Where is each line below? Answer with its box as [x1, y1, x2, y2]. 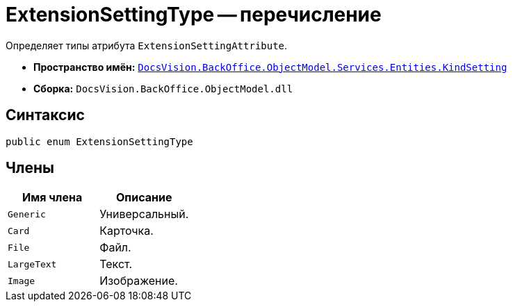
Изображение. [99, 274, 178, 288]
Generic [8, 208, 46, 219]
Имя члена [22, 190, 83, 205]
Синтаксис [6, 106, 85, 124]
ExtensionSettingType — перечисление [6, 3, 382, 26]
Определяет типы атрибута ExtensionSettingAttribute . [6, 39, 288, 51]
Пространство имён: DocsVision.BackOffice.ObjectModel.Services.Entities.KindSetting [33, 60, 507, 73]
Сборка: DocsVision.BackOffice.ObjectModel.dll [33, 82, 293, 94]
